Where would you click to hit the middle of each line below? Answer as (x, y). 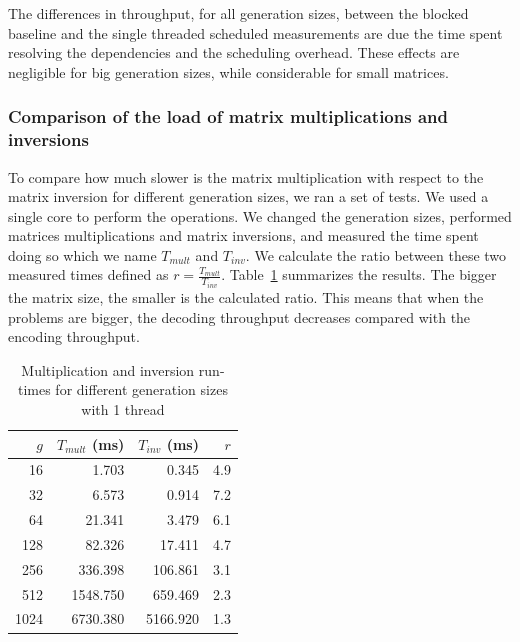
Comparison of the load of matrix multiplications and (228, 116)
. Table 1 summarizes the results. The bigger (359, 274)
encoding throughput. (74, 336)
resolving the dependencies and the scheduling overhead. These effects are (234, 52)
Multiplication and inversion (108, 369)
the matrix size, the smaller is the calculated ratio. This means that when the (246, 296)
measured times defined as (88, 274)
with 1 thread (123, 408)
